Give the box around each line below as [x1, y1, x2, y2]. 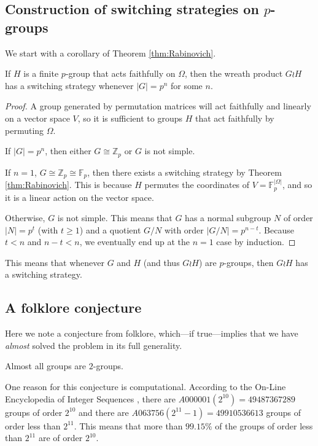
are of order [38, 431, 83, 444]
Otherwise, [5, 211, 45, 224]
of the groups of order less [215, 419, 313, 432]
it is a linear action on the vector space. [5, 190, 154, 203]
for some [171, 79, 203, 92]
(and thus [143, 256, 180, 268]
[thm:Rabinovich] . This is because [5, 178, 132, 191]
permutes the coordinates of [144, 178, 250, 191]
